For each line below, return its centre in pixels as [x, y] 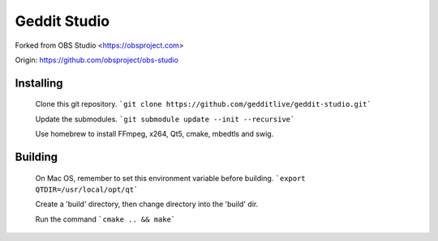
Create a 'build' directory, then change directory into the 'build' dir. [147, 204]
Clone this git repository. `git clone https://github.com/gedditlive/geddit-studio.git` [204, 104]
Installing [39, 83]
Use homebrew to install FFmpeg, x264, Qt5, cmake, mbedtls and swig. [155, 134]
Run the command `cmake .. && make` [105, 219]
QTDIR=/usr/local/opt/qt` [87, 189]
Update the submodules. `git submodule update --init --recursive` [165, 119]
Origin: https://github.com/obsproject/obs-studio [97, 60]
